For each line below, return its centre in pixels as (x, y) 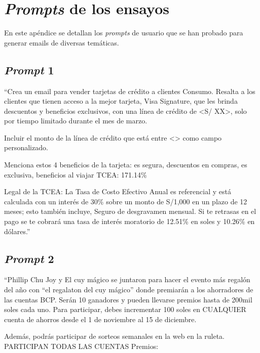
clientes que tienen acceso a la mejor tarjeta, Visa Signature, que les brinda (121, 101)
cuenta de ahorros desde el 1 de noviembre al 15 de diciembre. (100, 319)
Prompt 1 (29, 70)
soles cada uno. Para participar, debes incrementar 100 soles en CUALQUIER (125, 309)
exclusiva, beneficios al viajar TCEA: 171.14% (76, 174)
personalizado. (26, 147)
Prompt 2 (29, 258)
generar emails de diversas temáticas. (62, 42)
